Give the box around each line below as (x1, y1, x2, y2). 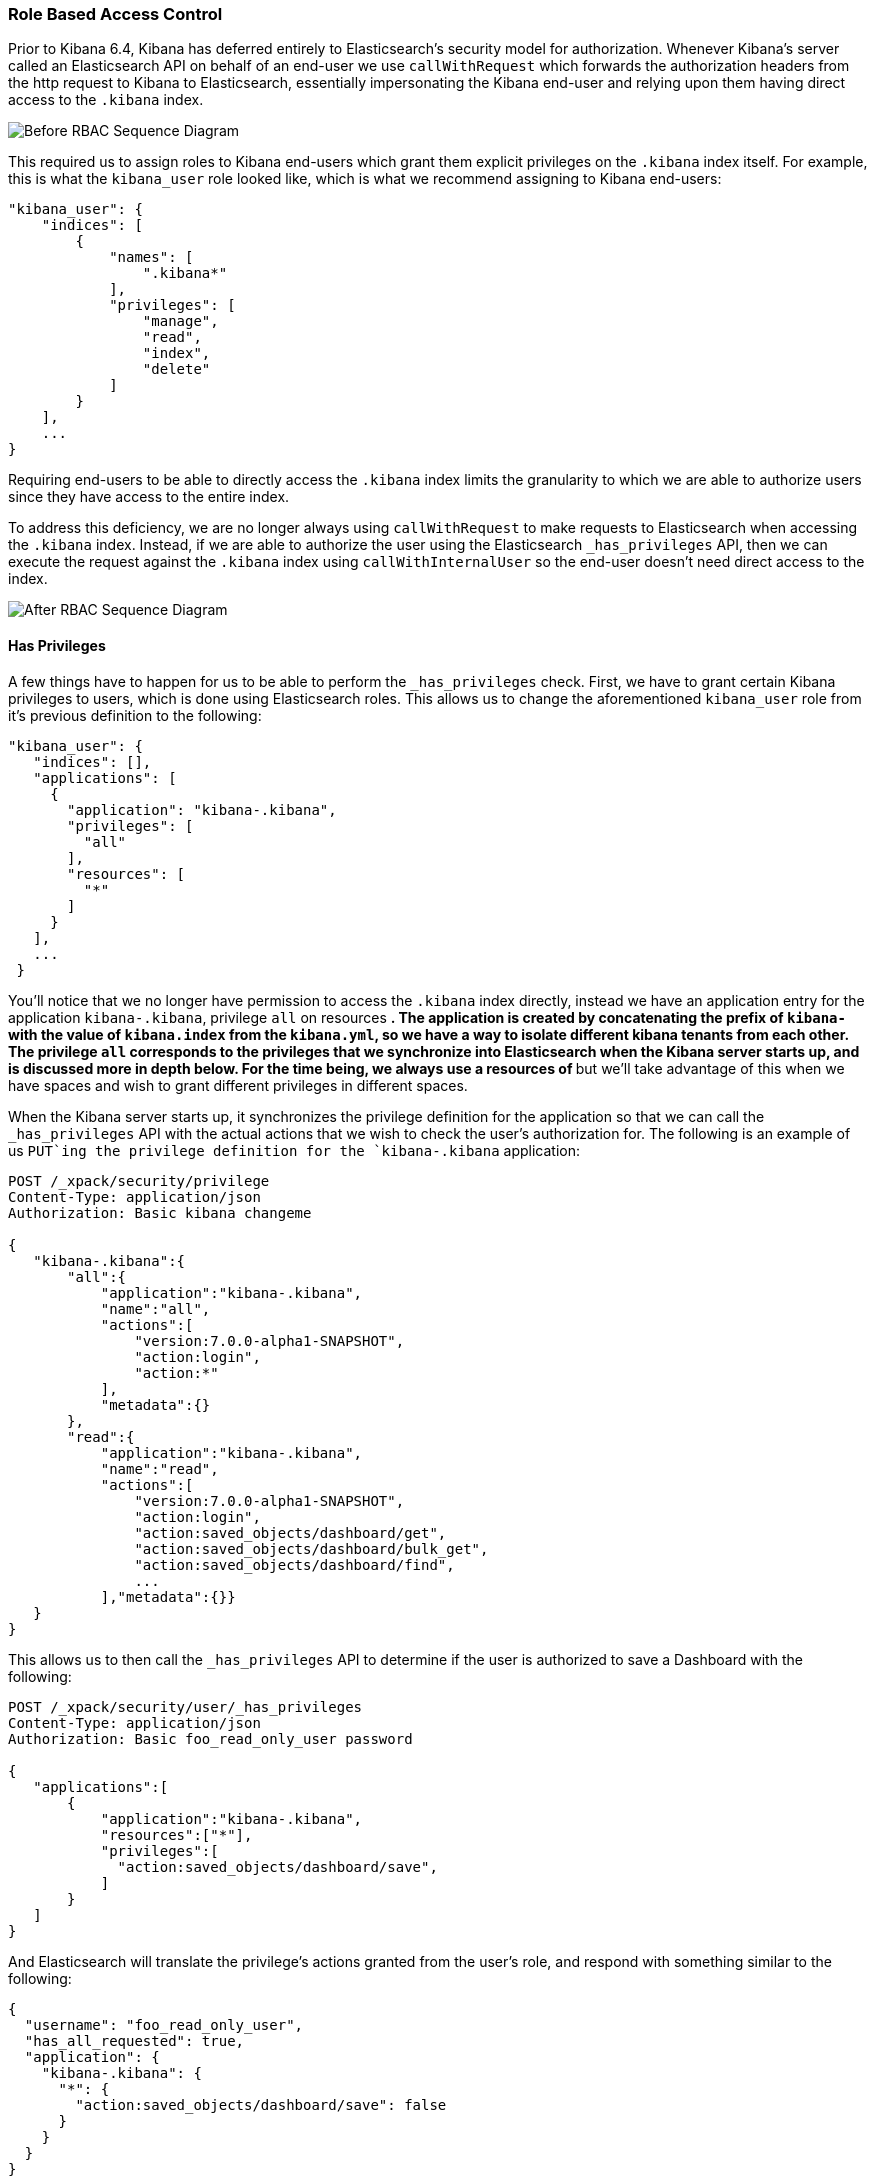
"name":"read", (100, 1460, 219, 1477)
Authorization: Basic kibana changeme (8, 1204, 312, 1221)
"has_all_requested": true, (24, 2032, 245, 2049)
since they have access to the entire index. (8, 488, 290, 506)
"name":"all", (100, 1300, 211, 1317)
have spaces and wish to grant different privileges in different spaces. (8, 1076, 468, 1094)
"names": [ (109, 249, 194, 266)
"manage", (142, 313, 219, 330)
